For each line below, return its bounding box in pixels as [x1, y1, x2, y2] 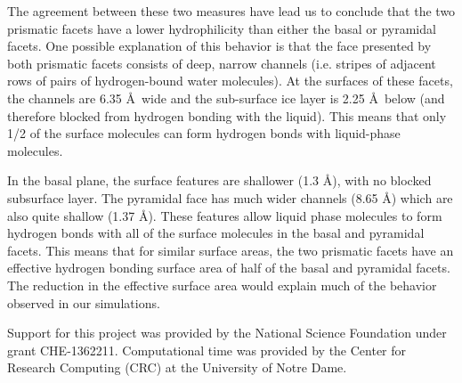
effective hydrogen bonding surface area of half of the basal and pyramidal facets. [7, 258, 450, 277]
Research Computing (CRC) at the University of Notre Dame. [7, 358, 347, 377]
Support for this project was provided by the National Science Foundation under [7, 323, 447, 342]
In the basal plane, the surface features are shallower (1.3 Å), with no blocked [7, 171, 432, 190]
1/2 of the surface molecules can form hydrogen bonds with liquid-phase [7, 124, 401, 143]
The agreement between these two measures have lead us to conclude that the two [7, 2, 456, 20]
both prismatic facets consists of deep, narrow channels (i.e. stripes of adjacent [7, 53, 436, 72]
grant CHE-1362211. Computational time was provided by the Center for [7, 340, 407, 359]
